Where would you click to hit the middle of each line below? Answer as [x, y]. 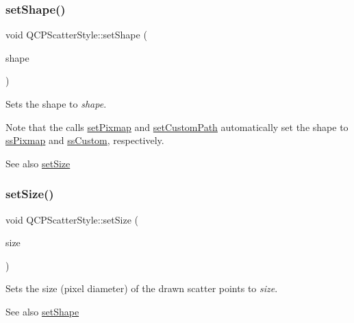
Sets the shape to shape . [56, 104]
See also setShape [42, 311]
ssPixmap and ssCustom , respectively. [85, 140]
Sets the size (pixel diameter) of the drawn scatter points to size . [142, 288]
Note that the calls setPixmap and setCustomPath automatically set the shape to [177, 127]
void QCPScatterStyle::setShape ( [76, 35]
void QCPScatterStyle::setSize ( [72, 219]
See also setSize [38, 163]
